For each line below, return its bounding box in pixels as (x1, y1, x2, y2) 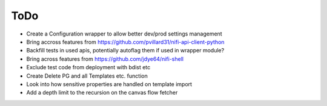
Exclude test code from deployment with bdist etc (26, 64, 151, 71)
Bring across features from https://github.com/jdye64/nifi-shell (26, 55, 184, 63)
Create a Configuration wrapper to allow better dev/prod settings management (26, 30, 222, 37)
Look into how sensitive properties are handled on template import (26, 80, 193, 87)
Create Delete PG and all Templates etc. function (26, 72, 148, 79)
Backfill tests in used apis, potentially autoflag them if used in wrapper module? (26, 47, 225, 54)
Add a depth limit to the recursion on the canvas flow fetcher (26, 89, 178, 96)
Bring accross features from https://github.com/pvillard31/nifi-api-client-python (26, 38, 225, 45)
